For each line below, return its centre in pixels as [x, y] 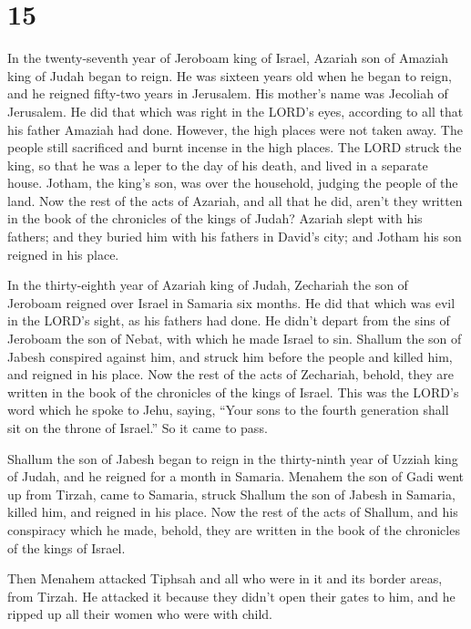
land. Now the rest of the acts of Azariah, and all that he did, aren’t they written [235, 200]
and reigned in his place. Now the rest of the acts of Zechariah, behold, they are [230, 374]
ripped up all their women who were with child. [140, 614]
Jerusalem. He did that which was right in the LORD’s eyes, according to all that [235, 111]
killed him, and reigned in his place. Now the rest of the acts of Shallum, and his [233, 512]
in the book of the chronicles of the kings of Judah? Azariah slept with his [215, 218]
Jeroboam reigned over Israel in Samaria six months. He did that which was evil [231, 302]
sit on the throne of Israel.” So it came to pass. [138, 428]
